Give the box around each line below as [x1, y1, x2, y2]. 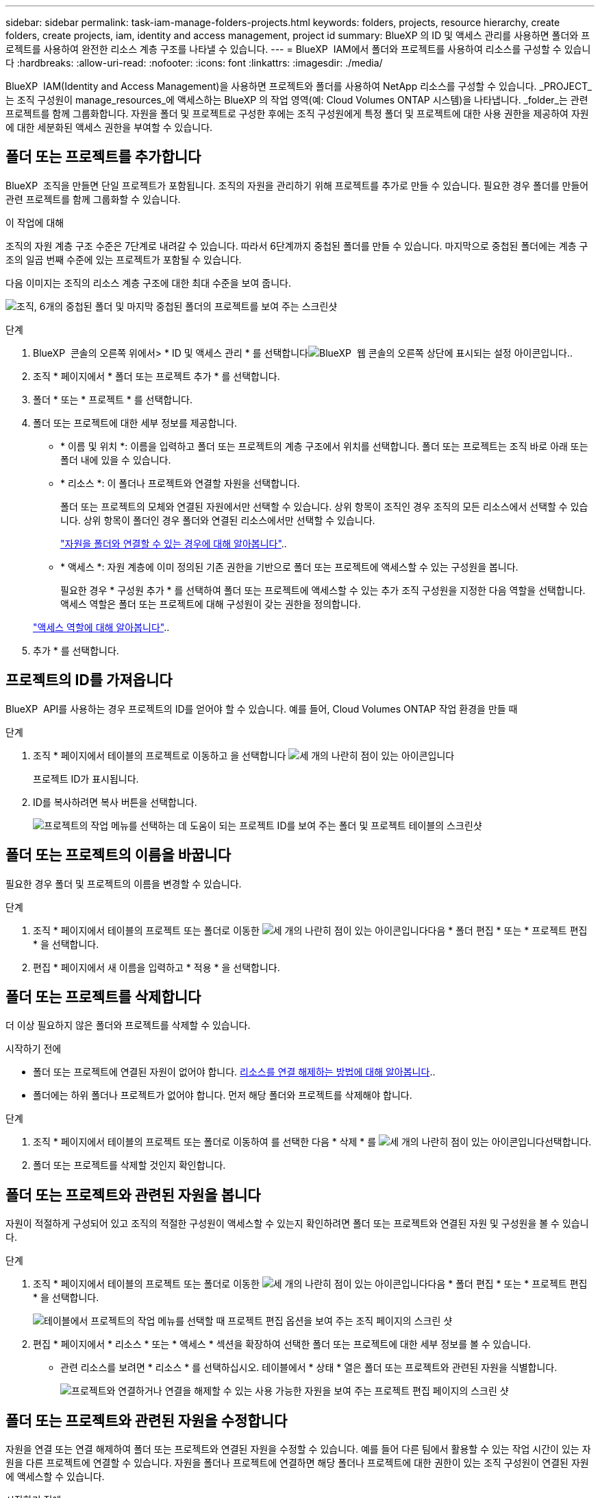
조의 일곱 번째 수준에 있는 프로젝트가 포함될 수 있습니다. [5, 253, 242, 265]
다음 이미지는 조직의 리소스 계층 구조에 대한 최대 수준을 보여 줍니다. [5, 276, 291, 289]
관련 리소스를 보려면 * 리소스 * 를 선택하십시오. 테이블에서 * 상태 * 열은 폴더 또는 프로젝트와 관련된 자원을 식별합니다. [60, 1362, 558, 1374]
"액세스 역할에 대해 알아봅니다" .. [33, 621, 170, 633]
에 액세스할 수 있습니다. [5, 1471, 105, 1483]
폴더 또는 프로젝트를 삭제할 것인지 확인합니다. [33, 1159, 226, 1172]
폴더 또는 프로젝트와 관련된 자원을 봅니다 [5, 1186, 261, 1204]
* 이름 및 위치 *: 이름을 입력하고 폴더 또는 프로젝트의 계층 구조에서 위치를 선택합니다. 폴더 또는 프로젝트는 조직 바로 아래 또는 [60, 440, 588, 452]
